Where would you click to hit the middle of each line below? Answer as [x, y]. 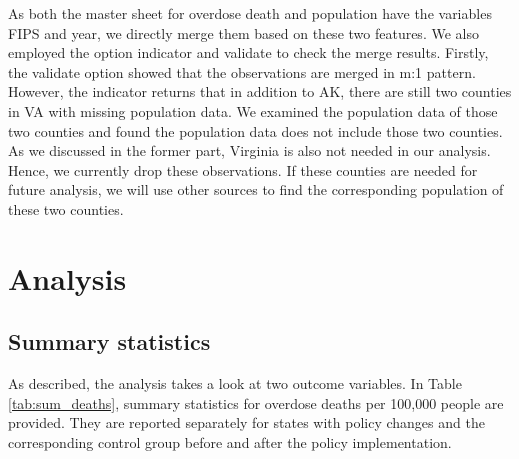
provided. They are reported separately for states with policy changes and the [246, 422]
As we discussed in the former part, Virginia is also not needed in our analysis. [249, 150]
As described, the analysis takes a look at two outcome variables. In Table [235, 383]
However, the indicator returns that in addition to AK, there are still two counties [260, 91]
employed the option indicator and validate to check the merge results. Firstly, [248, 52]
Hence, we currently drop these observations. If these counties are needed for [243, 169]
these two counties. [66, 208]
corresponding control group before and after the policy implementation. [230, 441]
